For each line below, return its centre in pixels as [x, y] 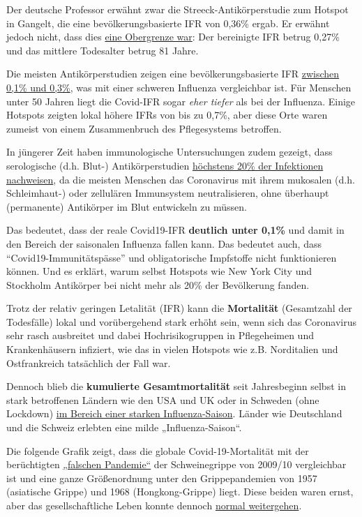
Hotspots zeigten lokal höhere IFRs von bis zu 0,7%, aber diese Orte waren [167, 115]
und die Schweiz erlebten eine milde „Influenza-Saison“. [124, 427]
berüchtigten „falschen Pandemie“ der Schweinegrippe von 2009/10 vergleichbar [176, 464]
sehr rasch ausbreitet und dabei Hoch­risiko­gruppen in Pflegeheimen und [160, 335]
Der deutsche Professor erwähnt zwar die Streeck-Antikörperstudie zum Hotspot [178, 9]
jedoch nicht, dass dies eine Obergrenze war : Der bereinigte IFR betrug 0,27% [173, 37]
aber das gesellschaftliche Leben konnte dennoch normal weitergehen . [154, 505]
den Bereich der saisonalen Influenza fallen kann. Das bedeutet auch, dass [164, 243]
